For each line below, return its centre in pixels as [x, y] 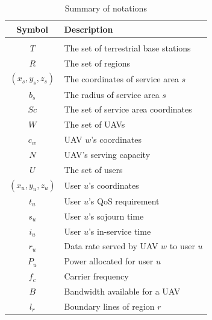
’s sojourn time [116, 216]
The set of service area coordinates [128, 109]
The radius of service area [112, 94]
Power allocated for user [109, 261]
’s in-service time [120, 231]
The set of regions [97, 63]
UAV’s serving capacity [107, 154]
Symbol [32, 29]
